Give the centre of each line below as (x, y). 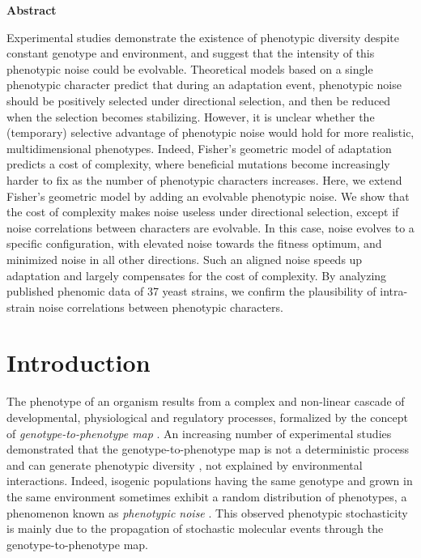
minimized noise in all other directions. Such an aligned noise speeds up (185, 259)
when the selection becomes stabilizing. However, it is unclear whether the (191, 116)
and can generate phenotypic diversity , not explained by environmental (185, 464)
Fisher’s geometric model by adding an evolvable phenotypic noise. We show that (208, 196)
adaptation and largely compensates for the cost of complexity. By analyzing (197, 275)
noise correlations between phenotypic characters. (161, 307)
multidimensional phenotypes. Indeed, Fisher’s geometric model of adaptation (199, 148)
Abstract (32, 10)
